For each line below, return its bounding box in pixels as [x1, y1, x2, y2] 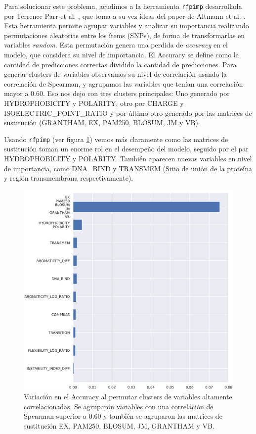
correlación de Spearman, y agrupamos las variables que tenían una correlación [4, 78, 243, 89]
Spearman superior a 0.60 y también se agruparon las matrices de [24, 411, 222, 421]
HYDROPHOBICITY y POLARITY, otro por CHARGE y [4, 98, 184, 108]
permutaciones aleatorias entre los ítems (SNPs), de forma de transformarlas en [4, 30, 245, 40]
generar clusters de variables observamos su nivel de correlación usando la [4, 69, 227, 79]
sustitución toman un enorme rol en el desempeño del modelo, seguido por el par [4, 144, 249, 154]
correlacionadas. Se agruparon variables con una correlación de [24, 401, 213, 411]
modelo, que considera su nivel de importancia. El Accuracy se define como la [4, 49, 239, 60]
